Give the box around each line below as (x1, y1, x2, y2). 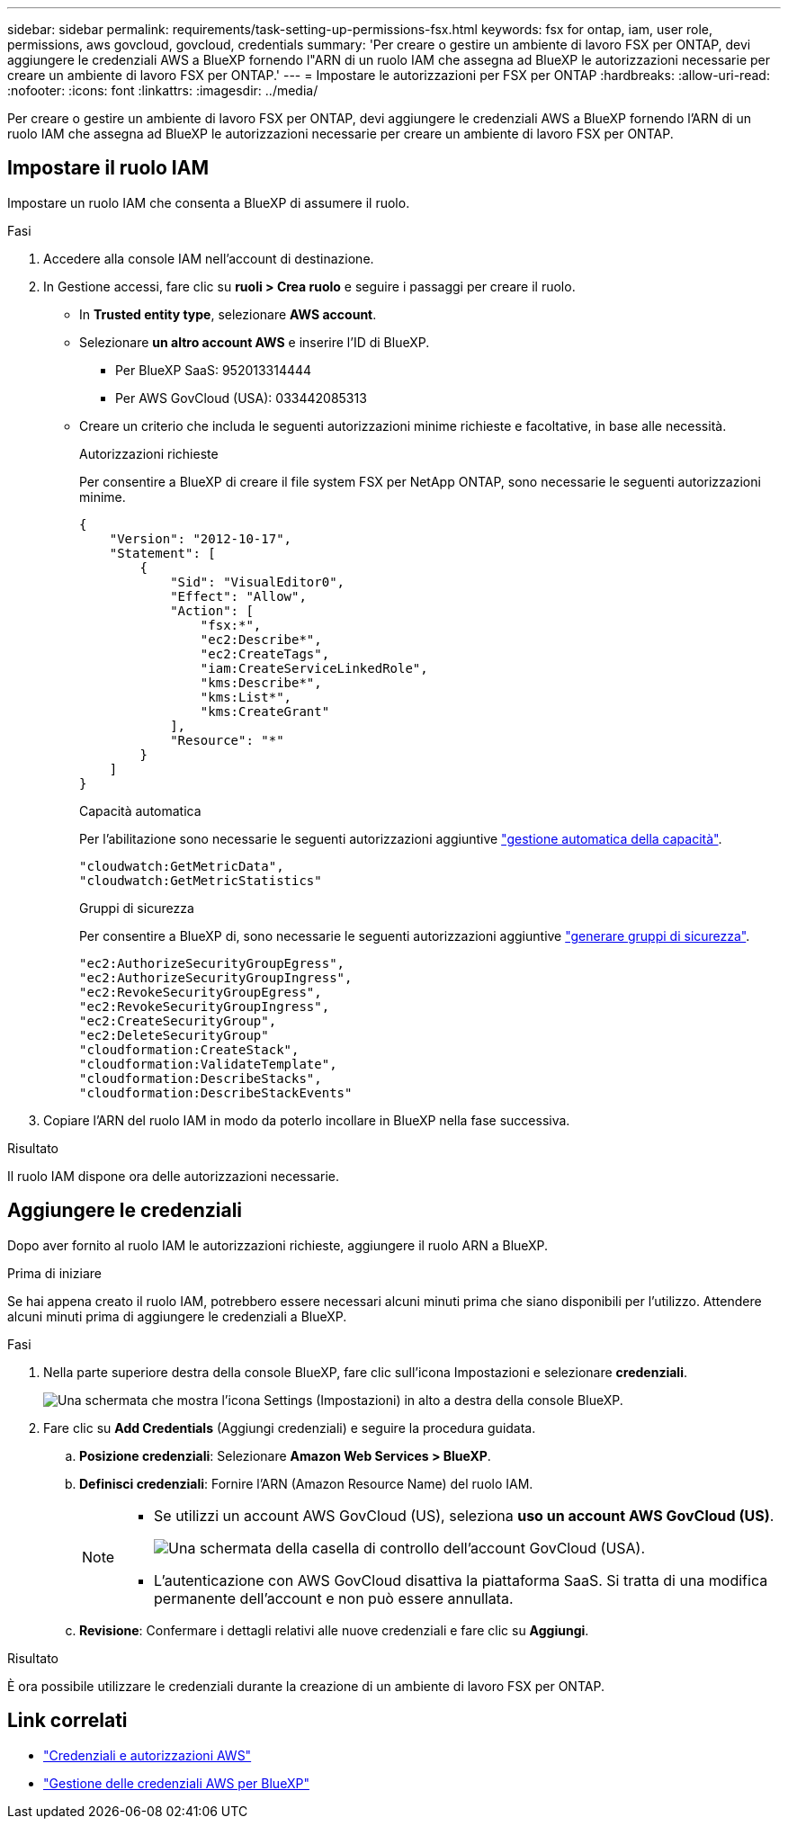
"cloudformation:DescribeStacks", (79, 1070, 322, 1086)
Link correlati (7, 1709, 128, 1732)
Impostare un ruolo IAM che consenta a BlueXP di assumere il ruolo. (7, 194, 410, 210)
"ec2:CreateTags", (200, 646, 330, 661)
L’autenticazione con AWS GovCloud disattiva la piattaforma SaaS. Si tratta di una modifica (154, 1571, 768, 1589)
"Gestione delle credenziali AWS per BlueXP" (43, 1775, 309, 1791)
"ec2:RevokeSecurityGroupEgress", (79, 984, 322, 999)
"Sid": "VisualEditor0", (170, 574, 345, 589)
